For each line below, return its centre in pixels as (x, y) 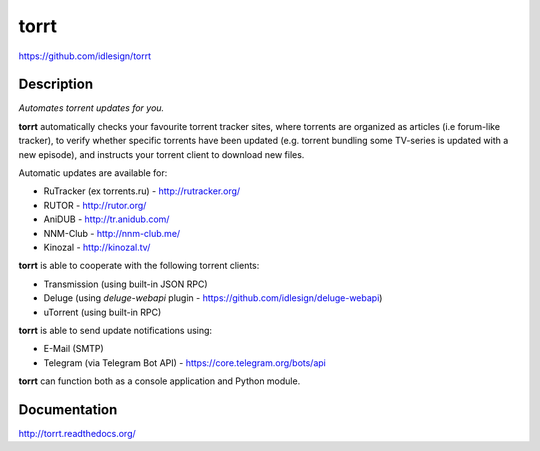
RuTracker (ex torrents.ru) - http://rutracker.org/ (142, 191)
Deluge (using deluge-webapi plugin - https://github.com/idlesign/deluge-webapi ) (213, 298)
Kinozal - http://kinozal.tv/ (97, 247)
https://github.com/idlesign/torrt (85, 56)
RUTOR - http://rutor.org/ (95, 205)
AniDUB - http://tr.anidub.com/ (106, 219)
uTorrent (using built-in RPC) (102, 312)
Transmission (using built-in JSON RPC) (126, 284)
